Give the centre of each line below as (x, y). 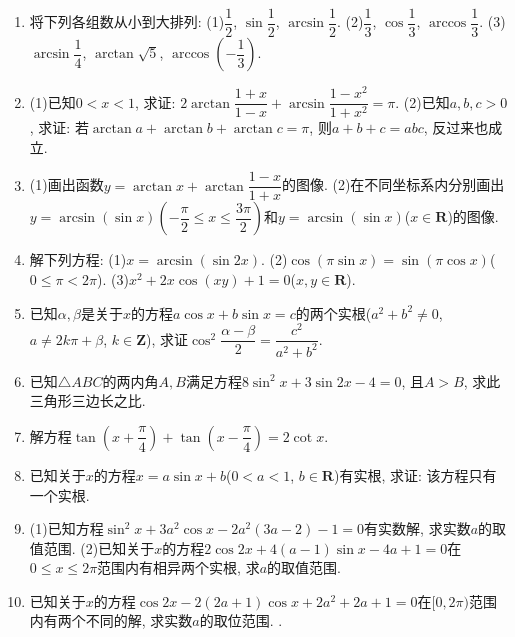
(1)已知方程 (66, 528)
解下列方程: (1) (78, 259)
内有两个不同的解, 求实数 (111, 620)
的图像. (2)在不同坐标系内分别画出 (393, 184)
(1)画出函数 (66, 184)
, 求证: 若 (59, 127)
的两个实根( (333, 312)
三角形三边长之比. (87, 400)
